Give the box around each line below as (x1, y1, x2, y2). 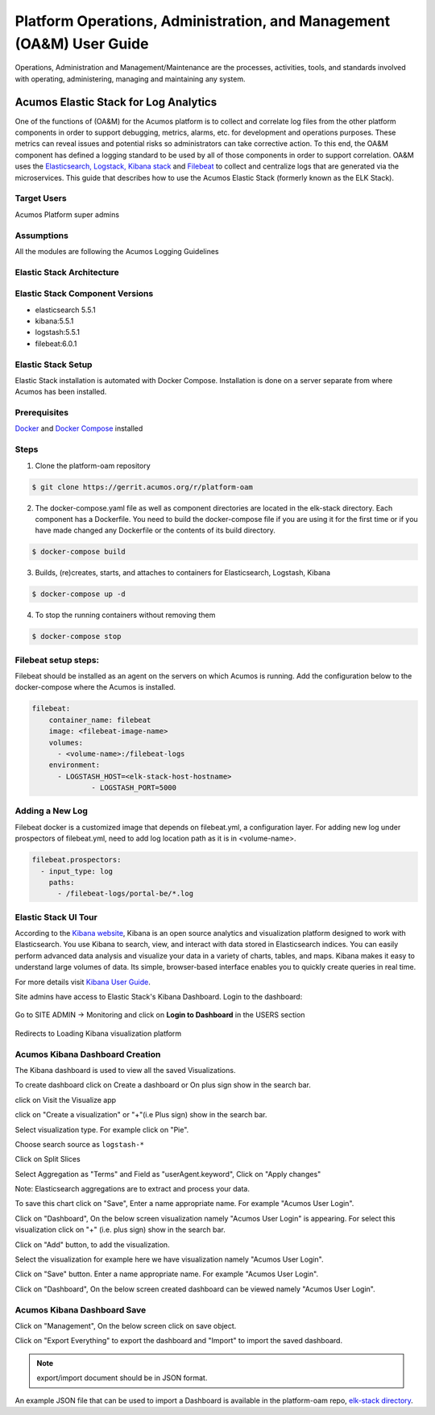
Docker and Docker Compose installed (14, 424, 143, 433)
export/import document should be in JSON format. (36, 1373, 208, 1383)
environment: (48, 761, 101, 770)
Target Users (14, 193, 68, 204)
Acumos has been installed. (14, 387, 107, 397)
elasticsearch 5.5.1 (35, 305, 96, 315)
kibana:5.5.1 (35, 315, 74, 326)
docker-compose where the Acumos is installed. (14, 682, 176, 692)
